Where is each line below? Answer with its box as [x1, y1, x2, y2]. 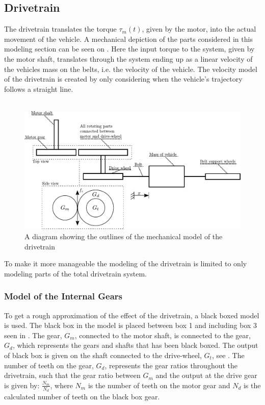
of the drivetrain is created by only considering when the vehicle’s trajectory [4, 73, 243, 84]
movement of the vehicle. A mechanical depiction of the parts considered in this [4, 33, 253, 44]
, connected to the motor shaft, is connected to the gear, [74, 330, 251, 340]
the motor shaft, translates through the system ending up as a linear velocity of [4, 53, 253, 64]
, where [50, 379, 73, 390]
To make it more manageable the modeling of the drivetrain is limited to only [4, 258, 247, 269]
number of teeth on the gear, [4, 360, 94, 370]
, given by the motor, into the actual [142, 23, 256, 34]
